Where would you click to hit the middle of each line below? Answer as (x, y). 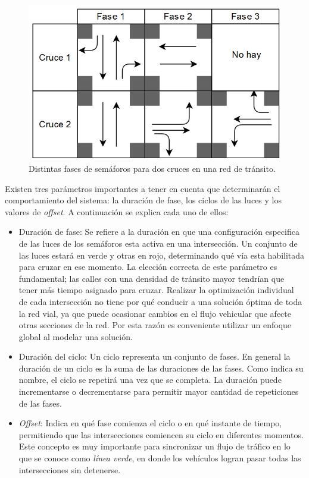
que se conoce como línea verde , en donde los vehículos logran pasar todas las (160, 458)
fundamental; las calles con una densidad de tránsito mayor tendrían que (152, 278)
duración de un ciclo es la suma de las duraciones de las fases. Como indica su (161, 368)
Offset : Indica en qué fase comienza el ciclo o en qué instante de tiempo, (150, 423)
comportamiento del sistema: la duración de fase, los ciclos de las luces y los (143, 200)
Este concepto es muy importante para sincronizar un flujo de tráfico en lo (154, 446)
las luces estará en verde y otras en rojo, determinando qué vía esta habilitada (162, 255)
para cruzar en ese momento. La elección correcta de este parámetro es (148, 267)
